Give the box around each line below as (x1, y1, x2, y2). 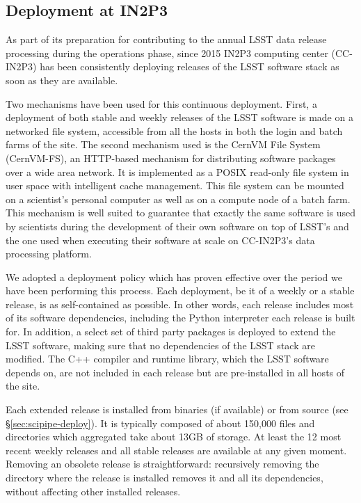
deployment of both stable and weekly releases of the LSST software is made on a (6, 110, 353, 125)
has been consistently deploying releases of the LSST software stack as (40, 59, 339, 74)
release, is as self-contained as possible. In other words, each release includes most (6, 296, 354, 311)
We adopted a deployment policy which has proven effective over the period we (6, 269, 342, 284)
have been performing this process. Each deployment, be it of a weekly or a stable (6, 283, 355, 298)
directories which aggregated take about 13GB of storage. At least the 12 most (6, 429, 342, 444)
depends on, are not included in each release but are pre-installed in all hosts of (6, 365, 345, 379)
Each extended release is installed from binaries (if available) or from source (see (6, 402, 348, 417)
